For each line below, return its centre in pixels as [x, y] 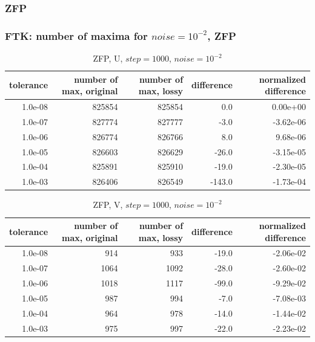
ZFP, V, [108, 205]
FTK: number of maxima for [76, 35]
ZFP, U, [108, 58]
